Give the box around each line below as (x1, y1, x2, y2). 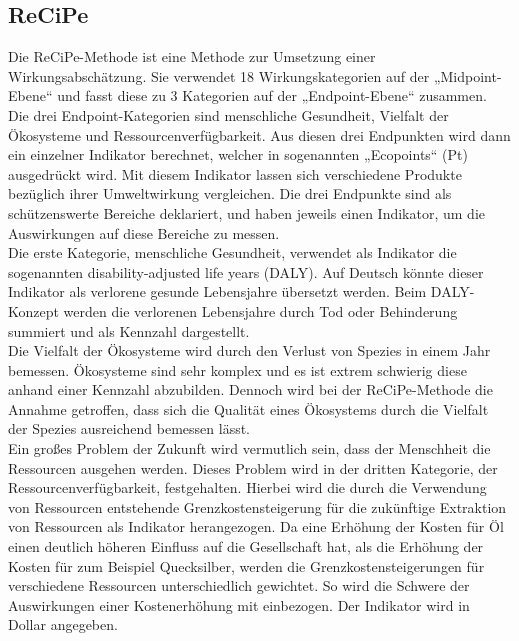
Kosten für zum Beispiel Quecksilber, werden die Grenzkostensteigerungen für (8, 555, 485, 576)
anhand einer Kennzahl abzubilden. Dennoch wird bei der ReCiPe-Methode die (8, 379, 493, 400)
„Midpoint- (433, 65, 502, 86)
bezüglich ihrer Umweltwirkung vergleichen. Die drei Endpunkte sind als (8, 183, 452, 204)
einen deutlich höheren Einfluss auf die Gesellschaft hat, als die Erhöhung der (8, 536, 484, 557)
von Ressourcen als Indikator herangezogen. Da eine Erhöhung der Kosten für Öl (8, 516, 504, 537)
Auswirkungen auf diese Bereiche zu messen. (8, 222, 280, 243)
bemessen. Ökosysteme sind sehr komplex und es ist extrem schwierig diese (8, 359, 467, 380)
